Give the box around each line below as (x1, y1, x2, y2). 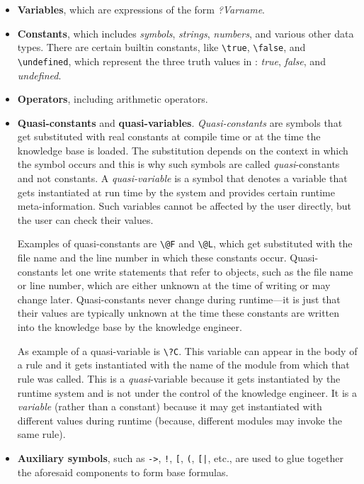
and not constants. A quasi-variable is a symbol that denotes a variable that (17, 171, 348, 186)
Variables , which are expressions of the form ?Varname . (17, 2, 266, 16)
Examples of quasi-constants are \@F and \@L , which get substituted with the (17, 236, 353, 251)
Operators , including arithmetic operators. (17, 91, 208, 106)
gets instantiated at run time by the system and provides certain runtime (17, 184, 335, 199)
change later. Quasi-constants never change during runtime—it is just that (17, 291, 341, 306)
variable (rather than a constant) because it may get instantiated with (17, 399, 322, 414)
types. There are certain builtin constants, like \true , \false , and (17, 40, 306, 55)
